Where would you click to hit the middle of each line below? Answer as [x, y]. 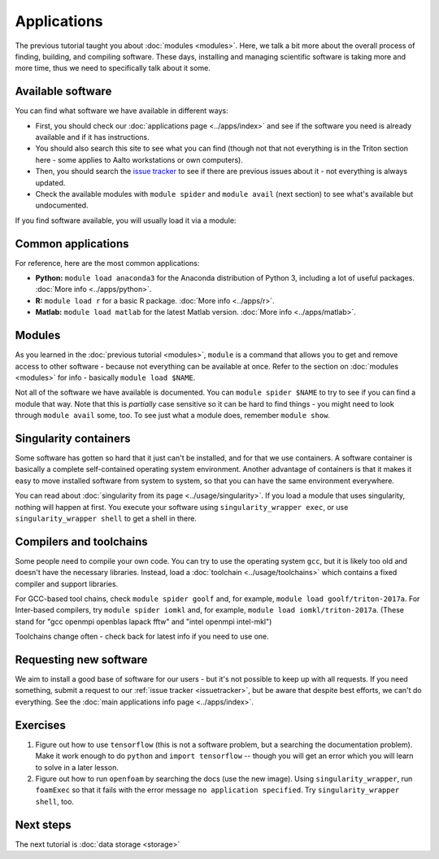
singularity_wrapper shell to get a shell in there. [106, 518]
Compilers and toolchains [81, 541]
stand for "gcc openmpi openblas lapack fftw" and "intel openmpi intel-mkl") [143, 621]
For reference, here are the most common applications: [107, 263]
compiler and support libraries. [67, 584]
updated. [50, 182]
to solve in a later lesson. [77, 767]
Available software [63, 92]
